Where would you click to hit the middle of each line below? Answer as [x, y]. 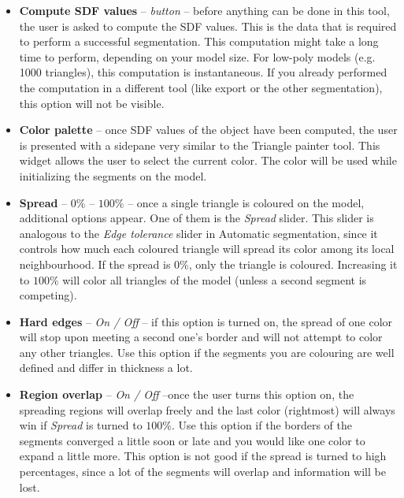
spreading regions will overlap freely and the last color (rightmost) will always [207, 409]
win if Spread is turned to [81, 425]
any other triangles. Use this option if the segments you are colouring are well [207, 352]
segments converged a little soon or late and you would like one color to [192, 440]
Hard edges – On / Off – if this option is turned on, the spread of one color [206, 321]
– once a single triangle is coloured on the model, [246, 202]
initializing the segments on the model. [113, 175]
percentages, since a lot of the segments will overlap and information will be [202, 472]
